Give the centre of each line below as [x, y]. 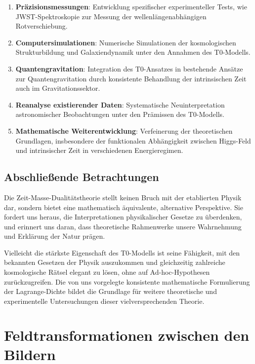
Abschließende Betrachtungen [82, 177]
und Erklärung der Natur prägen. [55, 236]
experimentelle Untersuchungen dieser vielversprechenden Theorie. [104, 301]
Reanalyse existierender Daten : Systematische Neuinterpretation [120, 104]
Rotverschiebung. [42, 26]
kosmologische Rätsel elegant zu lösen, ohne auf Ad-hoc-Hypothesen [107, 272]
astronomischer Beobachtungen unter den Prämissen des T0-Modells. [120, 114]
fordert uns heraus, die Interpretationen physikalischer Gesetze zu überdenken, [123, 217]
